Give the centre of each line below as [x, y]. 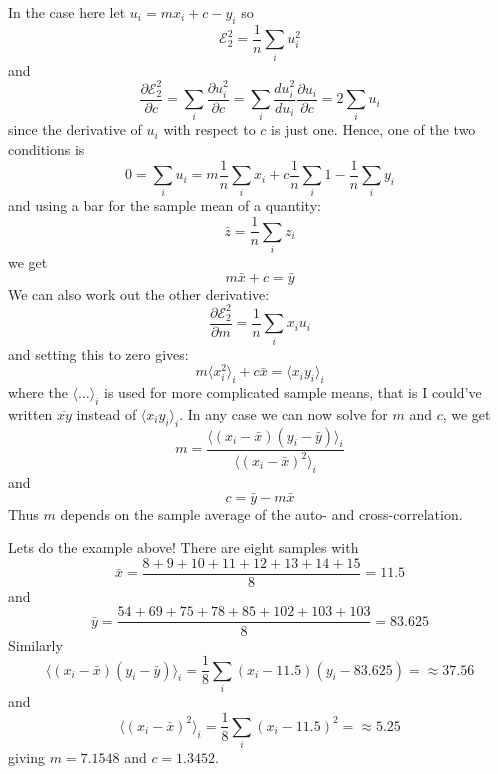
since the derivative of [75, 129]
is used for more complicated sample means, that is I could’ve [293, 392]
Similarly [35, 644]
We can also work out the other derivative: [139, 293]
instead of [106, 413]
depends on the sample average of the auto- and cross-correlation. [261, 513]
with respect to [209, 129]
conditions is [46, 149]
